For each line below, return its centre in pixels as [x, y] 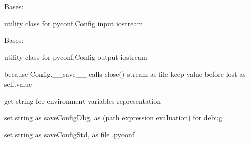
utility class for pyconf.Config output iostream [76, 57]
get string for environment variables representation [83, 100]
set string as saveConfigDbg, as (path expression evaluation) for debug [113, 118]
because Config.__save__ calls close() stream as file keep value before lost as [125, 74]
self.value [18, 83]
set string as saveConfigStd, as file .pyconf [69, 134]
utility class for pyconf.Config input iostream [74, 23]
